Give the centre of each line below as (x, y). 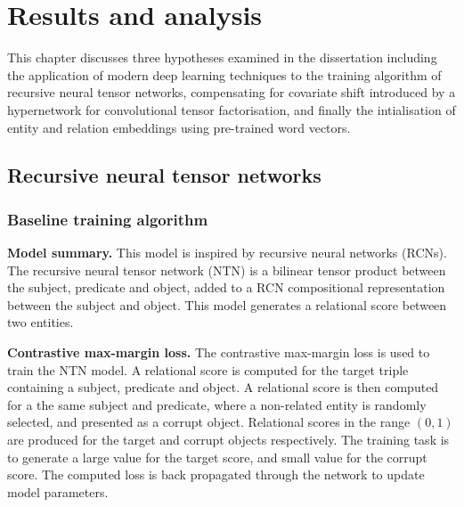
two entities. (41, 322)
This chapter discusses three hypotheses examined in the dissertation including (222, 57)
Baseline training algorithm (108, 219)
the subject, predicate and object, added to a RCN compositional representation (226, 287)
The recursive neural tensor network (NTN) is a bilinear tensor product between (227, 270)
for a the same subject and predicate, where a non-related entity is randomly (217, 404)
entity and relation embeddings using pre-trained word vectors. (179, 127)
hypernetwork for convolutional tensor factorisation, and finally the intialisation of (232, 109)
